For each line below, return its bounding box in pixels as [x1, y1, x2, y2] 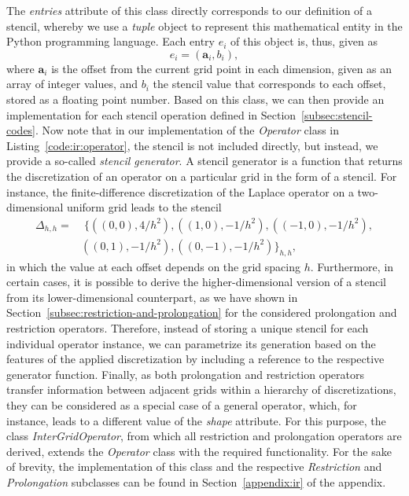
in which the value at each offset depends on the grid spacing [6, 258, 300, 274]
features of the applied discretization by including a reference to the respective [6, 351, 385, 367]
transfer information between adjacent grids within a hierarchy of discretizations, [6, 381, 396, 398]
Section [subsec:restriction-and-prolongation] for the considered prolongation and [6, 304, 397, 321]
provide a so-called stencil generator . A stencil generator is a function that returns [6, 152, 403, 169]
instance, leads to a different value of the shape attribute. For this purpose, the [6, 412, 386, 428]
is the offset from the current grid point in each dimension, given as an [51, 60, 392, 76]
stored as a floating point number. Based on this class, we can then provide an [6, 90, 385, 107]
